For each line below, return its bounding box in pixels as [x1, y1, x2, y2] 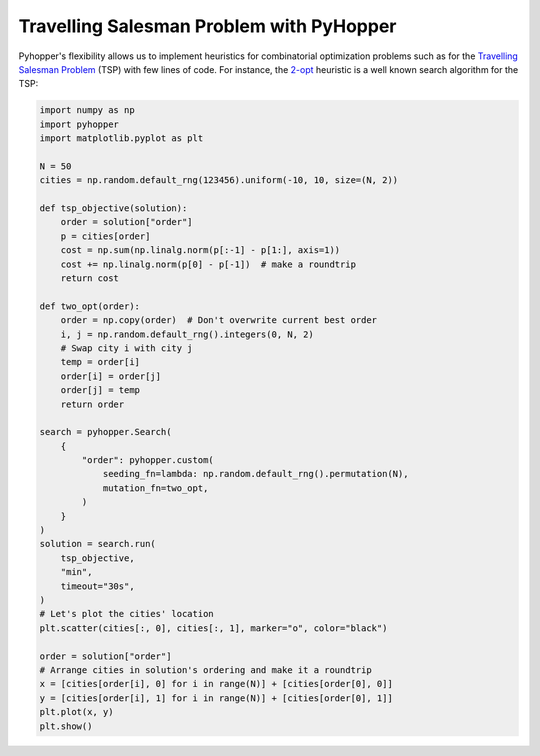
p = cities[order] [60, 230, 151, 242]
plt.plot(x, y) [39, 706, 114, 718]
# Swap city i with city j [60, 342, 194, 354]
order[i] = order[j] [60, 370, 162, 382]
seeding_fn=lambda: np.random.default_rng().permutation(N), [102, 468, 409, 480]
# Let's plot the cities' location [39, 608, 214, 620]
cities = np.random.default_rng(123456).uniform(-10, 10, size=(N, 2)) [39, 175, 399, 186]
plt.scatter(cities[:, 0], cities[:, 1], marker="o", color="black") [39, 622, 388, 634]
